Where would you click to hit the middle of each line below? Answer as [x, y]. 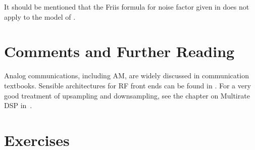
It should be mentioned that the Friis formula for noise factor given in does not [127, 7]
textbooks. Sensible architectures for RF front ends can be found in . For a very [127, 85]
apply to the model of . [40, 16]
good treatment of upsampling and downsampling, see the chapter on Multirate [127, 95]
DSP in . [18, 105]
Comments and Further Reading [119, 51]
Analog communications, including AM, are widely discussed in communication [126, 76]
